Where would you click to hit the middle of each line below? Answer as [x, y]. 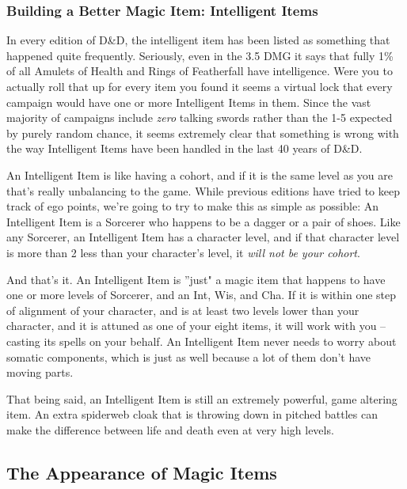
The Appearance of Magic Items [142, 472]
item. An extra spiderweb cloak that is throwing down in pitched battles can [192, 414]
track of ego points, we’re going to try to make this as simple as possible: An [192, 206]
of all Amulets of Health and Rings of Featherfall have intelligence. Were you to [200, 71]
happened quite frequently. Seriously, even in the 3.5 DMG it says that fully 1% [200, 55]
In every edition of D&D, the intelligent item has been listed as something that [198, 40]
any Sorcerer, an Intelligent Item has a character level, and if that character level [203, 237]
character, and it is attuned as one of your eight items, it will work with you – [196, 326]
